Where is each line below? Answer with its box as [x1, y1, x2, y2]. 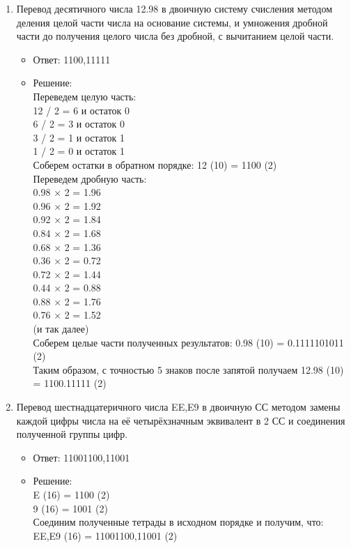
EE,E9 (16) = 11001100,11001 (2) [33, 528, 178, 542]
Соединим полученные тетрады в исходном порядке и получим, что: [33, 515, 324, 529]
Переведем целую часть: [33, 89, 136, 103]
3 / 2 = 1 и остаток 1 [33, 130, 125, 144]
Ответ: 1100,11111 [33, 52, 111, 66]
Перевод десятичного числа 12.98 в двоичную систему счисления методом [16, 1, 333, 15]
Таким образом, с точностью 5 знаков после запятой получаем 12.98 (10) [33, 362, 344, 376]
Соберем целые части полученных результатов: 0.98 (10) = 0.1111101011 [33, 335, 344, 349]
